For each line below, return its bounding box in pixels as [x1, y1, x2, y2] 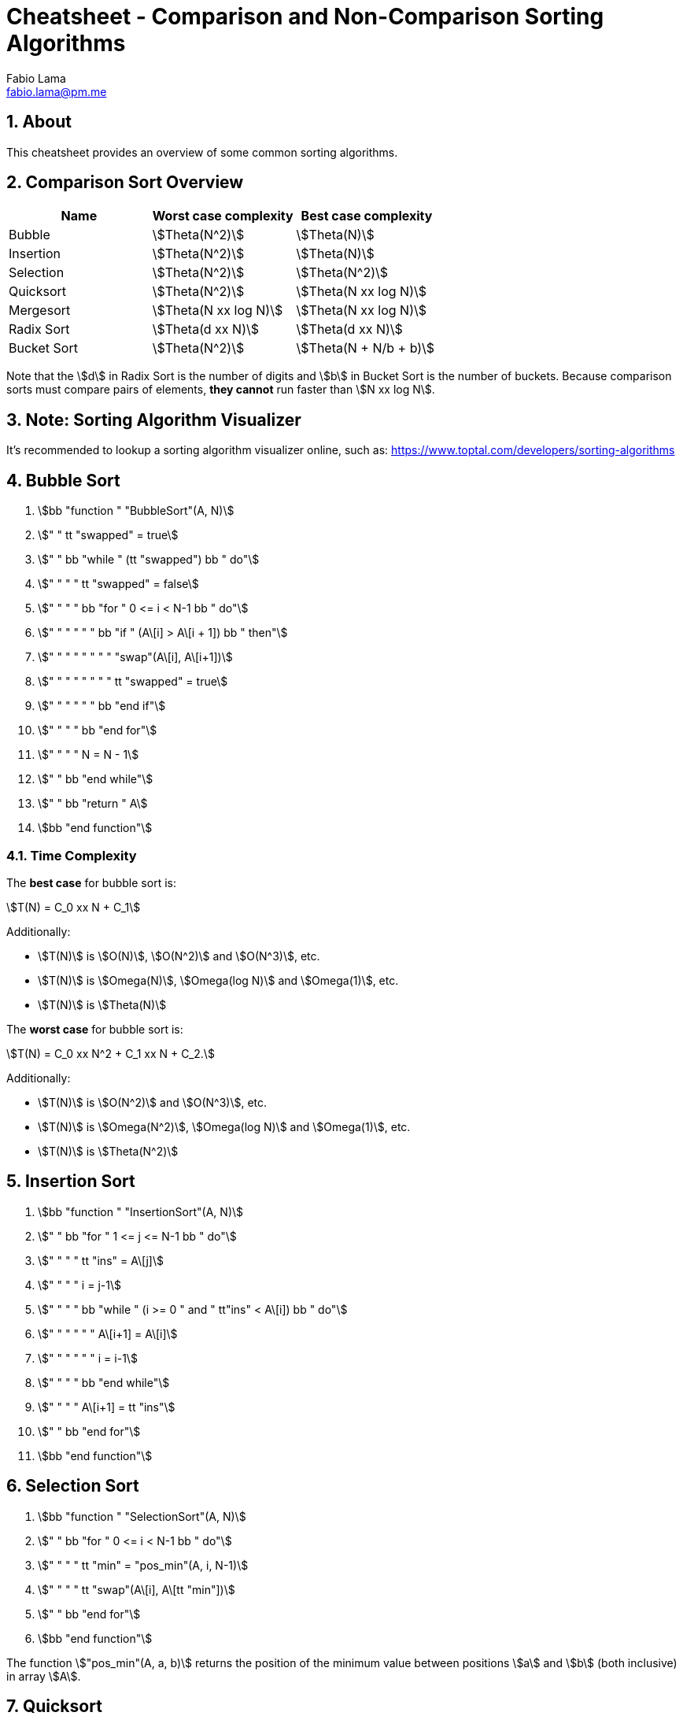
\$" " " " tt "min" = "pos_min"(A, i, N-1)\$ [38, 1558, 249, 1572]
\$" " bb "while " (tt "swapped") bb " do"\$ [38, 553, 260, 567]
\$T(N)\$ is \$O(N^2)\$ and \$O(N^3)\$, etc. [38, 1095, 268, 1109]
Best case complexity [301, 208, 433, 224]
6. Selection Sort [6, 1476, 139, 1496]
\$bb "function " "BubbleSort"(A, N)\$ [38, 504, 234, 518]
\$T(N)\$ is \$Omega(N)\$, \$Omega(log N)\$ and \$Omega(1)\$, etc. [38, 973, 399, 987]
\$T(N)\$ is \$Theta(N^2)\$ [38, 1144, 179, 1158]
